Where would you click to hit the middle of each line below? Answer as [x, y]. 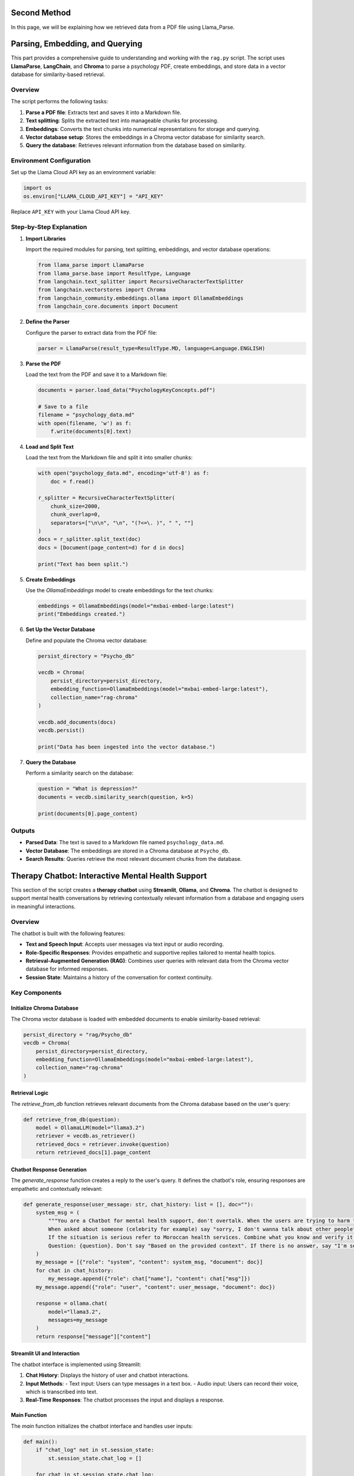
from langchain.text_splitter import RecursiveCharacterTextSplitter [141, 282]
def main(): [41, 1441]
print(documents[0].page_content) [88, 814]
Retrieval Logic [30, 1093]
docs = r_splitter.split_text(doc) [89, 539]
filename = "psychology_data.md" [86, 415]
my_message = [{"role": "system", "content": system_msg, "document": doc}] [149, 1262]
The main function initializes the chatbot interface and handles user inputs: [102, 1426]
